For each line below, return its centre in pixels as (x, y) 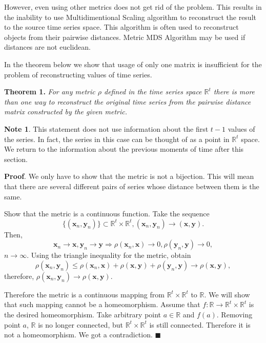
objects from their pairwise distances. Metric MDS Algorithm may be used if (125, 37)
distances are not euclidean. (47, 47)
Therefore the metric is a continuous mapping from (84, 294)
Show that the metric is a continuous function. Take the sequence (107, 214)
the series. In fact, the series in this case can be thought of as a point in (117, 139)
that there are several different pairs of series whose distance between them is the (132, 186)
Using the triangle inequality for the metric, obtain (111, 255)
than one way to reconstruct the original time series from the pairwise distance (128, 101)
